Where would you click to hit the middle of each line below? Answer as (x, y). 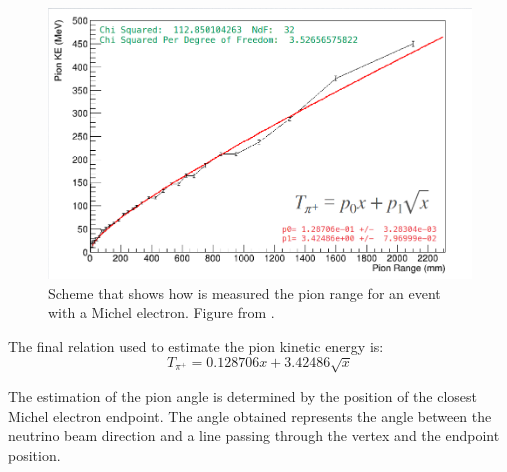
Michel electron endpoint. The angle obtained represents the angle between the (250, 415)
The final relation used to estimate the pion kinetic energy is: (196, 345)
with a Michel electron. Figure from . (161, 312)
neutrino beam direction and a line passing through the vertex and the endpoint (254, 435)
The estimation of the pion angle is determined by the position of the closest (243, 395)
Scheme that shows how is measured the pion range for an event (244, 292)
